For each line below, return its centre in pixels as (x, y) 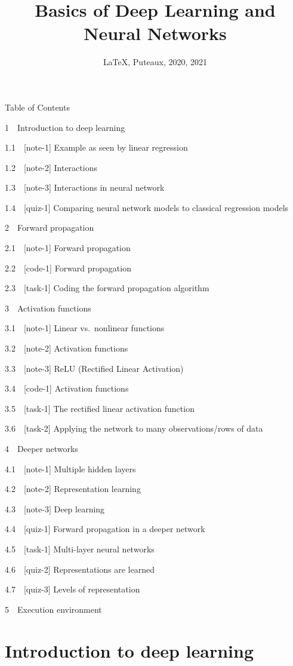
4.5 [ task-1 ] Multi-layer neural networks (80, 549)
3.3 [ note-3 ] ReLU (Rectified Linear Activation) (94, 368)
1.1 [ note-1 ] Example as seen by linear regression (96, 147)
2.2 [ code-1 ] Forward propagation (68, 268)
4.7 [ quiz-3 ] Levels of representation (73, 589)
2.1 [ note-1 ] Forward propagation (68, 248)
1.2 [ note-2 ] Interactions (51, 167)
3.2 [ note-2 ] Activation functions (67, 348)
